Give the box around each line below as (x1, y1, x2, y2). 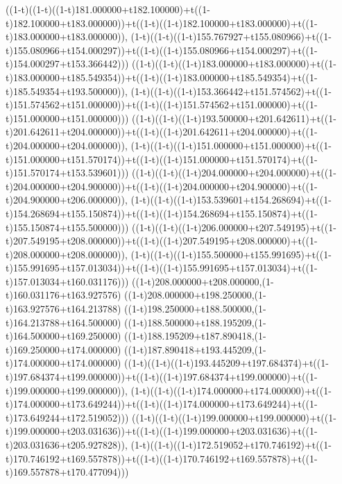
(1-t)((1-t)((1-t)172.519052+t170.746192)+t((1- (130, 437, 332, 451)
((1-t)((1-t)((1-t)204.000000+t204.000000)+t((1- (132, 165, 336, 180)
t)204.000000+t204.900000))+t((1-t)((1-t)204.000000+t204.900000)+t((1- (6, 178, 318, 193)
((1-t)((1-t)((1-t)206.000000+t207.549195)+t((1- (132, 219, 336, 234)
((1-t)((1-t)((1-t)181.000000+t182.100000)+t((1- (6, 2, 210, 16)
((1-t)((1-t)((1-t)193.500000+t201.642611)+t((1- (132, 110, 336, 125)
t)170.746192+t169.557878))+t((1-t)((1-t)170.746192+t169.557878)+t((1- (6, 451, 318, 465)
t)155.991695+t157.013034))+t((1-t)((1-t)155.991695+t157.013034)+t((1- (6, 260, 318, 275)
